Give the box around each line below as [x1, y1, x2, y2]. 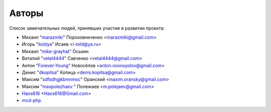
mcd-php [22, 97, 41, 103]
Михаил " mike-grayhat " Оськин [22, 48, 89, 54]
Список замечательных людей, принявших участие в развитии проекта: [9, 25, 165, 31]
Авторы [9, 8, 44, 19]
